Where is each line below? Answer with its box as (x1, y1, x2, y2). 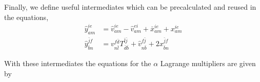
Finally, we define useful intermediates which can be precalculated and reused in (4, 2, 256, 12)
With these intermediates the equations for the (4, 58, 151, 69)
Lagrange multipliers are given (160, 58, 256, 69)
